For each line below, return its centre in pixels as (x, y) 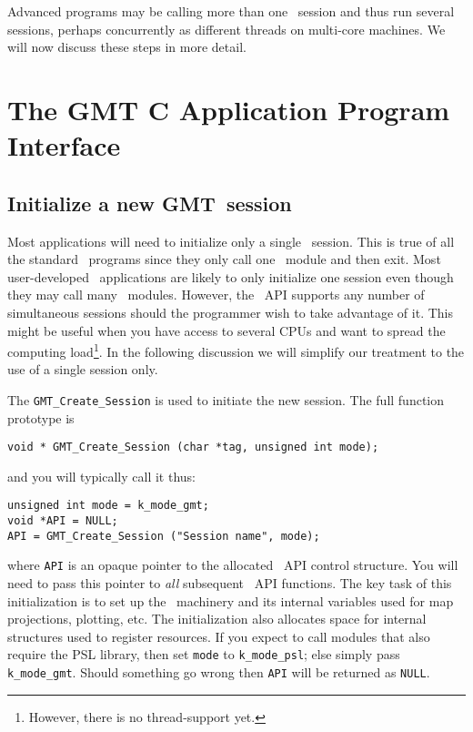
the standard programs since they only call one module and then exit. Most (224, 259)
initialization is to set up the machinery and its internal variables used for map (231, 600)
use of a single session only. (83, 369)
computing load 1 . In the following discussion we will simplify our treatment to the (236, 350)
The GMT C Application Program (229, 109)
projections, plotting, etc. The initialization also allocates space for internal (217, 619)
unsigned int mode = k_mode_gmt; (108, 506)
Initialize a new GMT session (150, 203)
